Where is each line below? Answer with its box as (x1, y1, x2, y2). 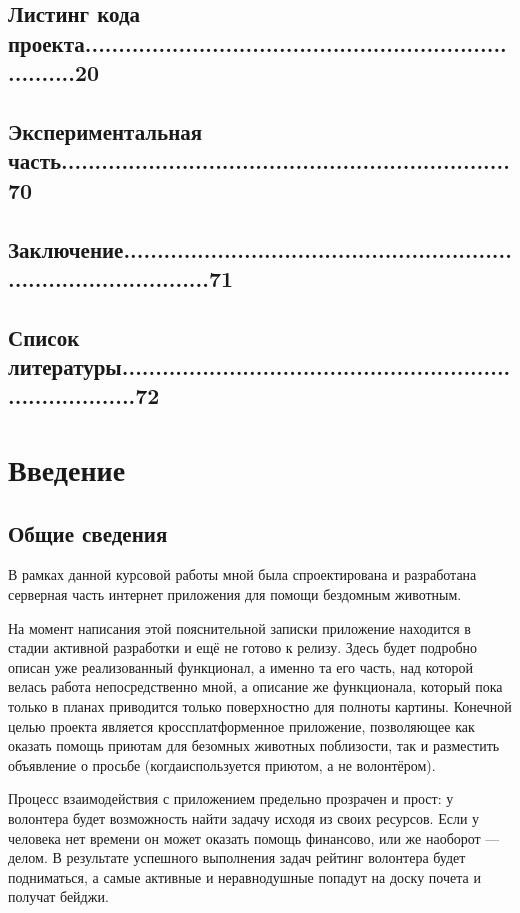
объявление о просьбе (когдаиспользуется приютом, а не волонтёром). (8, 754, 436, 775)
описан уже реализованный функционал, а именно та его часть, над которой (8, 656, 473, 677)
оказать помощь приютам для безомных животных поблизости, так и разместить (8, 735, 500, 756)
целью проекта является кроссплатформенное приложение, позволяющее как (8, 715, 475, 736)
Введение (8, 449, 126, 490)
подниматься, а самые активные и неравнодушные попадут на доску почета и (8, 866, 481, 887)
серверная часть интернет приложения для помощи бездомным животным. (8, 584, 462, 605)
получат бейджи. (8, 886, 109, 907)
